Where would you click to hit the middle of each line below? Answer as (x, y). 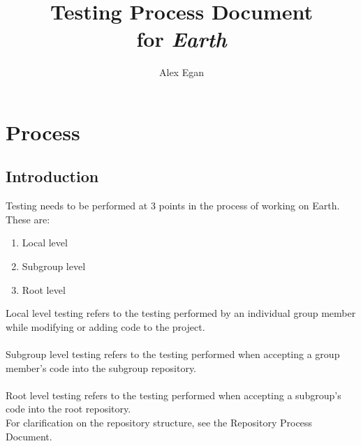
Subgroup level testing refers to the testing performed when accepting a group (173, 354)
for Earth (182, 39)
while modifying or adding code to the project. (105, 326)
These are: (28, 219)
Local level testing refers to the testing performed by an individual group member (181, 313)
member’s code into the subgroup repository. (101, 367)
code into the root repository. (68, 409)
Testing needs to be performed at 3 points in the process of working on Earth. (173, 206)
